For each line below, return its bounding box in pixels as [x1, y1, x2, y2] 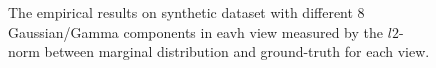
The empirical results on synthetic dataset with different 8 [8, 2, 365, 22]
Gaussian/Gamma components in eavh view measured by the [8, 21, 384, 42]
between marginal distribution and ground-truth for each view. [44, 41, 430, 62]
